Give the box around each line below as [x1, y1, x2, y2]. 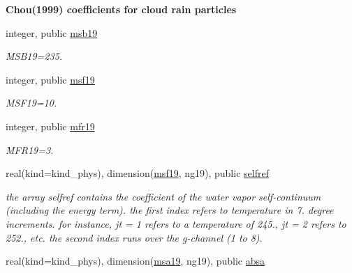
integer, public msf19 [6, 72, 95, 86]
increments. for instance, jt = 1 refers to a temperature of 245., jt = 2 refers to [6, 216, 346, 231]
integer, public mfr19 [6, 118, 95, 133]
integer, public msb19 [6, 25, 98, 40]
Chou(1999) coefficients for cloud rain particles [6, 2, 237, 16]
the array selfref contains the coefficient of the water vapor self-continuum [6, 189, 321, 203]
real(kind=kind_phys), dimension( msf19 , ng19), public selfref [6, 166, 269, 180]
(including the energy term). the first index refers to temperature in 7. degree [6, 203, 334, 217]
